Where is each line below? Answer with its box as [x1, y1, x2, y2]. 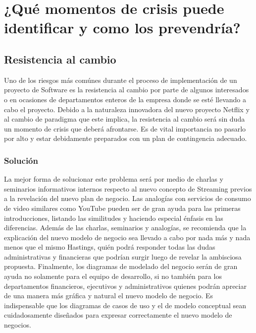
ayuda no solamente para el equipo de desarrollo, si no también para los [4, 271, 222, 281]
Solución [4, 154, 38, 166]
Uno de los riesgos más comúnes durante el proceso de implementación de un [4, 74, 237, 85]
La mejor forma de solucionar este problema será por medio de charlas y [4, 174, 223, 184]
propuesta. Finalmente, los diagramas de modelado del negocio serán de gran [4, 261, 238, 271]
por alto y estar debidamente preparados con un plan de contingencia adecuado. [4, 133, 247, 143]
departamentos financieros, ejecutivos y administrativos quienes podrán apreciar [4, 280, 247, 291]
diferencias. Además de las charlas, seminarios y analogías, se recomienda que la [4, 222, 247, 233]
